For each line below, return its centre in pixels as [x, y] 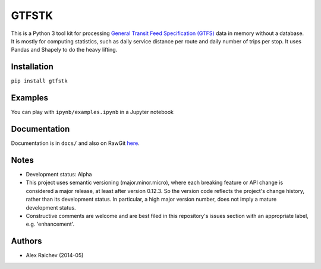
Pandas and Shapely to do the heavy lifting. [64, 50]
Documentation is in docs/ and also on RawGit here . [75, 143]
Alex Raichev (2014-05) [55, 255]
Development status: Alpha [59, 174]
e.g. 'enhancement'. [50, 224]
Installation [32, 67]
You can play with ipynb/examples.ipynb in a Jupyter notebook [92, 112]
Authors [26, 241]
